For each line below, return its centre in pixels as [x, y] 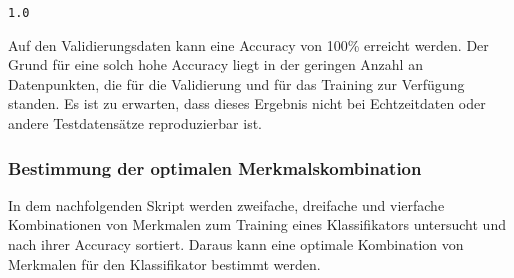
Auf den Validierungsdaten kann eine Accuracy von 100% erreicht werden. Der [248, 44]
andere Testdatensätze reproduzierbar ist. [135, 123]
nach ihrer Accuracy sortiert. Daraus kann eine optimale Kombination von [236, 244]
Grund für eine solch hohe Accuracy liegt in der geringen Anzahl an [215, 64]
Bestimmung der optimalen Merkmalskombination [215, 167]
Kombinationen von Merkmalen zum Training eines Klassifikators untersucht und [257, 224]
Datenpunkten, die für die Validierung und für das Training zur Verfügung [236, 83]
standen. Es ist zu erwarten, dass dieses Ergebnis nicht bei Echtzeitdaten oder [247, 103]
